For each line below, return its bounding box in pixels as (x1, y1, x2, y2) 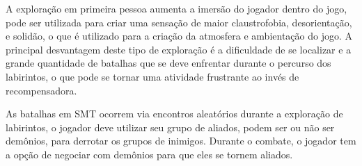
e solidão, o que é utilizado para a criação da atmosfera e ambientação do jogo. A (6, 28, 353, 43)
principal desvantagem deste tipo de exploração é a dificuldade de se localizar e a (6, 42, 352, 56)
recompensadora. (6, 83, 77, 97)
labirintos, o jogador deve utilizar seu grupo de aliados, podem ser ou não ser (6, 119, 335, 134)
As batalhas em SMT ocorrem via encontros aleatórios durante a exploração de (6, 106, 343, 121)
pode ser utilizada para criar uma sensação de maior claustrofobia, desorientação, (6, 15, 352, 29)
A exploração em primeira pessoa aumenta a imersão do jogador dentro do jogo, (6, 1, 347, 15)
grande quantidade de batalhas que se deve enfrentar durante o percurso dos (6, 56, 331, 70)
